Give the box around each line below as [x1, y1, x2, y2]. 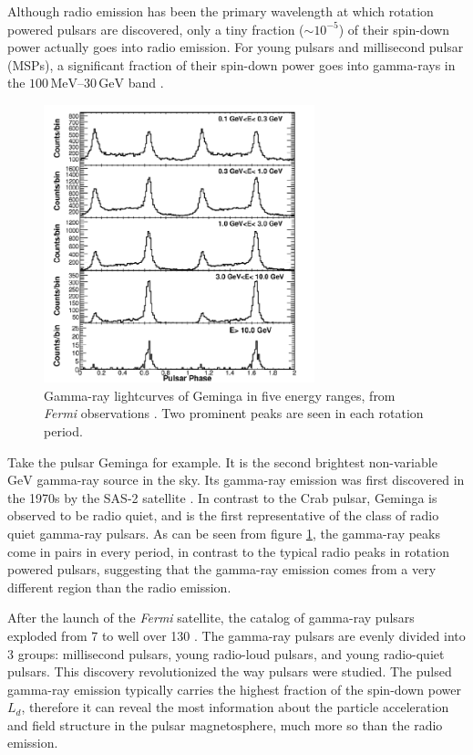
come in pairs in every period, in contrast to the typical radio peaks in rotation [7, 541, 450, 561]
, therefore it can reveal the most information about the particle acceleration [21, 697, 449, 717]
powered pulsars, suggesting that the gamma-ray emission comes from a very [7, 560, 437, 579]
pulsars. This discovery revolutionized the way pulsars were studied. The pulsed [7, 662, 452, 681]
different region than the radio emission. [7, 577, 231, 596]
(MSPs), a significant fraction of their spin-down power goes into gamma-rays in [7, 55, 456, 74]
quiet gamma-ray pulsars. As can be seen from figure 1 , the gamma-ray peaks [7, 523, 440, 542]
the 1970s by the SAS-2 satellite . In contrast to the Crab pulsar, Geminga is [7, 488, 437, 507]
